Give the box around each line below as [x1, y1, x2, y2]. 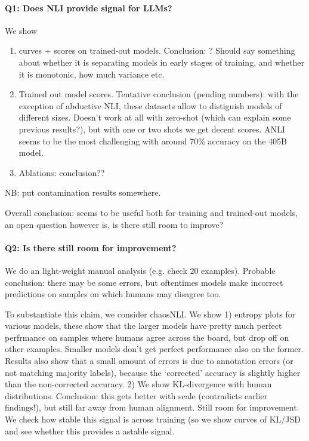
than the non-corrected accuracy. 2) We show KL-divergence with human [5, 378, 272, 390]
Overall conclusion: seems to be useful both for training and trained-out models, [5, 206, 298, 218]
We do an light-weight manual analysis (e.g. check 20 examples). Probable [5, 264, 276, 276]
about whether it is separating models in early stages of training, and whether [18, 55, 304, 68]
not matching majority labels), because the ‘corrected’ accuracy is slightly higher [5, 366, 301, 378]
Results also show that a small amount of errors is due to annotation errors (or [5, 354, 293, 367]
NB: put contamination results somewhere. [5, 186, 161, 199]
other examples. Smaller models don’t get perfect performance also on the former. [5, 343, 304, 355]
